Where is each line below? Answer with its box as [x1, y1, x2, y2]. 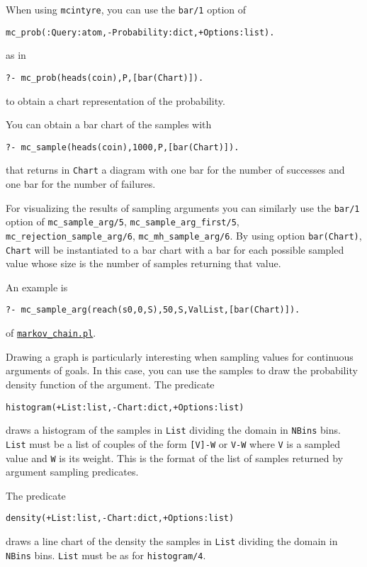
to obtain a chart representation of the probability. [6, 93, 225, 108]
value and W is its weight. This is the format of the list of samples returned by [6, 450, 344, 465]
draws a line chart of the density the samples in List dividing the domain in [6, 534, 338, 549]
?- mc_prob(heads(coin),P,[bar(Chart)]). [6, 72, 204, 83]
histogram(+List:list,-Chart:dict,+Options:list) [6, 402, 244, 412]
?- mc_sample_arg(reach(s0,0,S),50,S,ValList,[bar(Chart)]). [6, 305, 300, 315]
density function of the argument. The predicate [6, 376, 215, 391]
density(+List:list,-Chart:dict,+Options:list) [6, 513, 235, 524]
